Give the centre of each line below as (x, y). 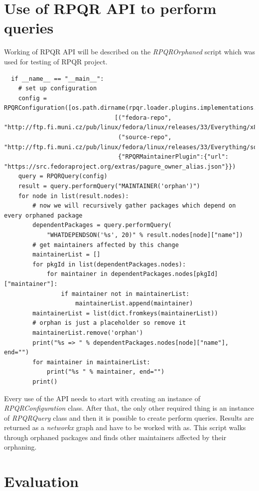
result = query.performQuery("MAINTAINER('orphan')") (109, 186)
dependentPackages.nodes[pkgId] (164, 274)
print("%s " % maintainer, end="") (106, 372)
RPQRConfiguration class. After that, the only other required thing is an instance (129, 408)
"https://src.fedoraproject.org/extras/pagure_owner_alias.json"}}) (120, 166)
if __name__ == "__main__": (58, 79)
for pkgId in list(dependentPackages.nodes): (109, 264)
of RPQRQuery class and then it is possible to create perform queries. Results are (129, 417)
